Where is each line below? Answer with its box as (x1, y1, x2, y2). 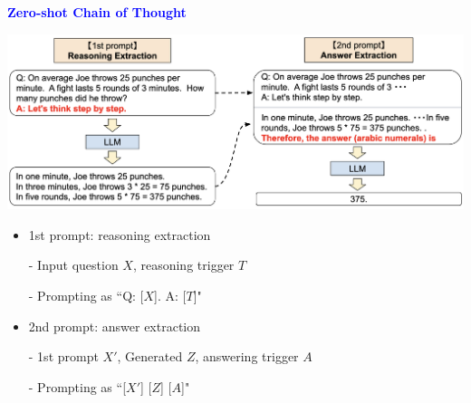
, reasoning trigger (132, 255, 235, 274)
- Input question (28, 255, 119, 274)
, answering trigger (195, 347, 299, 366)
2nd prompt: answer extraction (28, 316, 201, 335)
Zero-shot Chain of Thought (7, 3, 187, 21)
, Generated (117, 347, 183, 366)
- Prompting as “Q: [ (28, 285, 144, 304)
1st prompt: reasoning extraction (28, 225, 211, 244)
